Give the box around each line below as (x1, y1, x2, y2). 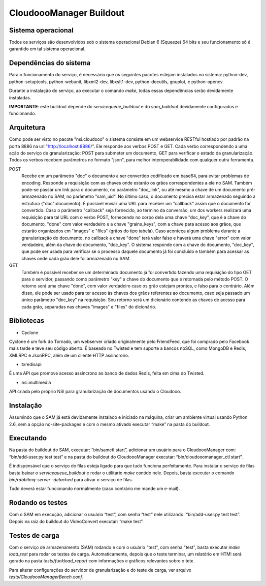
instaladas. (9, 94, 32, 100)
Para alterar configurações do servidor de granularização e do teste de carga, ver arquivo (9, 567, 192, 573)
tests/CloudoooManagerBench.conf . (9, 574, 84, 580)
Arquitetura (9, 123, 45, 132)
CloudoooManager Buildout (9, 7, 125, 18)
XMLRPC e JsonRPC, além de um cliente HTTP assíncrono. (9, 352, 129, 358)
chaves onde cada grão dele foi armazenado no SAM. (21, 255, 131, 261)
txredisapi (21, 362, 42, 368)
